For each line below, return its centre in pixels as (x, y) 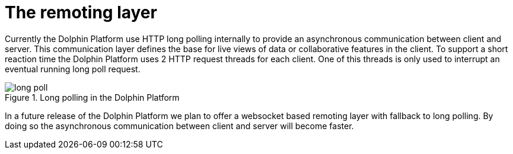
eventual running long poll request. (73, 69)
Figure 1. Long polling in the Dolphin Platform (92, 97)
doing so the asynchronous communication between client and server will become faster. (179, 126)
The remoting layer (81, 12)
